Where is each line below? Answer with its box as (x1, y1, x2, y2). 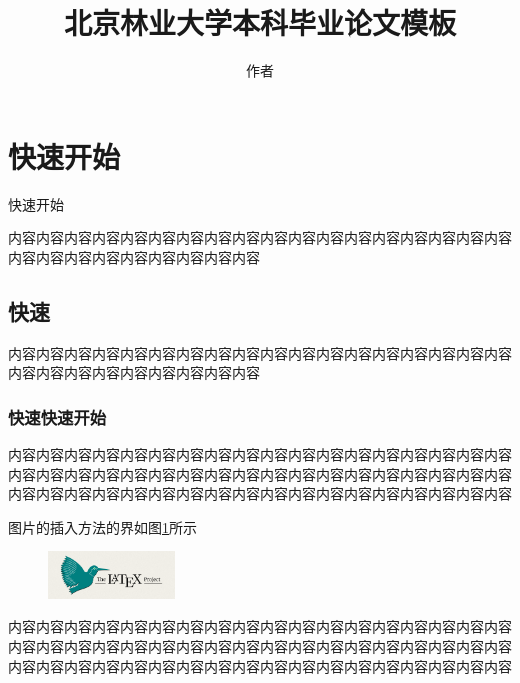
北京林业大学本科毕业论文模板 (63, 2, 456, 43)
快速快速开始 (8, 404, 107, 429)
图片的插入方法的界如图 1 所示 (8, 516, 197, 537)
